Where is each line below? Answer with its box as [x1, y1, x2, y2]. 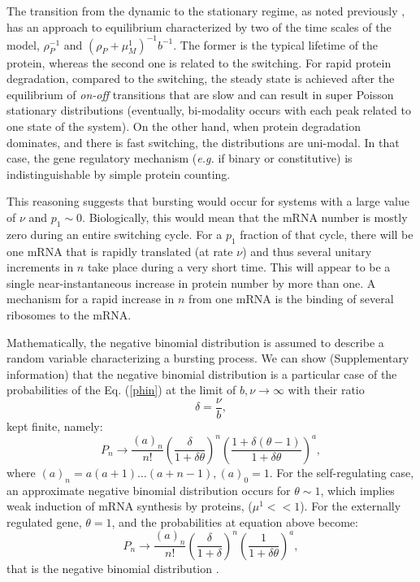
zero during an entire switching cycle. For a [6, 225, 223, 242]
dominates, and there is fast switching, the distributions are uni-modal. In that [6, 133, 400, 150]
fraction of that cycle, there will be [240, 225, 414, 242]
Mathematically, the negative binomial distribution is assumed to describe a [6, 333, 384, 350]
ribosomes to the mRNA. [6, 306, 132, 323]
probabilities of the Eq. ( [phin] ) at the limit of [6, 381, 236, 398]
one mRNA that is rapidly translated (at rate [6, 242, 233, 259]
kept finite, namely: [6, 418, 103, 435]
